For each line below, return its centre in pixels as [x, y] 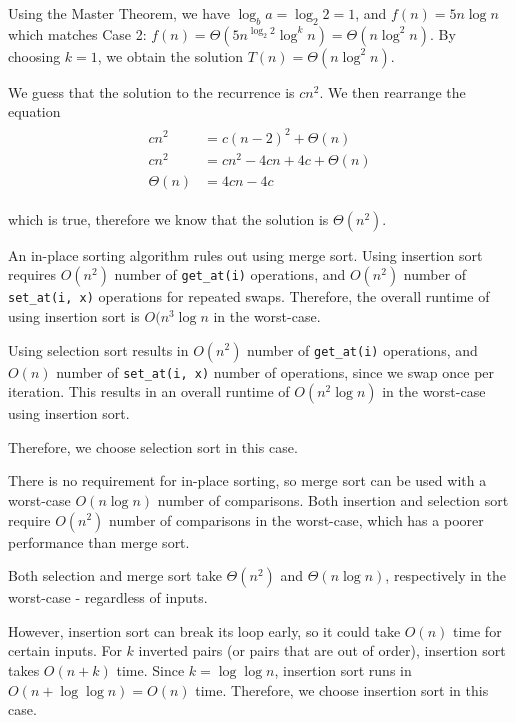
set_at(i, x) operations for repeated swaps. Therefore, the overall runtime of [249, 296]
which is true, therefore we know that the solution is [168, 218]
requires [32, 274]
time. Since [150, 669]
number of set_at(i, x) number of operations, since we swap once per [275, 371]
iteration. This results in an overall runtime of [149, 391]
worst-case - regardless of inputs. [108, 597]
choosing [34, 55]
